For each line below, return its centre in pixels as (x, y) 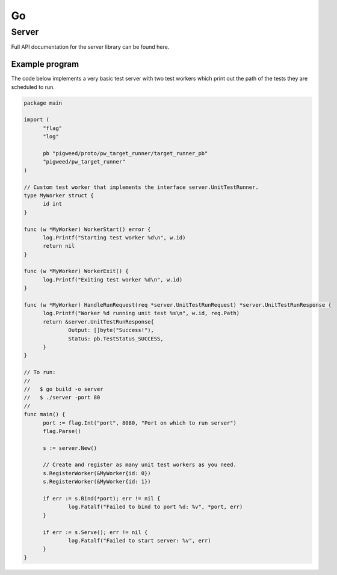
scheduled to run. (33, 87)
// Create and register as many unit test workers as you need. (140, 465)
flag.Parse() (62, 431)
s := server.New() (70, 448)
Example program (45, 64)
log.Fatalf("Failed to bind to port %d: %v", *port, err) (156, 507)
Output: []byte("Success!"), (111, 330)
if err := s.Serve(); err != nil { (95, 532)
